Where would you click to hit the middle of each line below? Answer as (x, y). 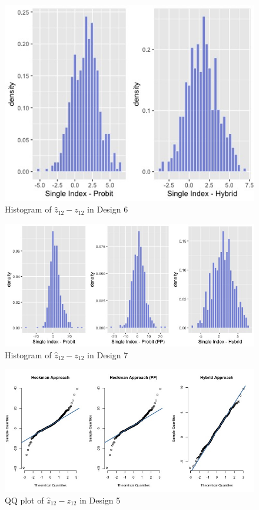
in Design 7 (108, 354)
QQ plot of (24, 500)
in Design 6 (108, 209)
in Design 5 (100, 500)
